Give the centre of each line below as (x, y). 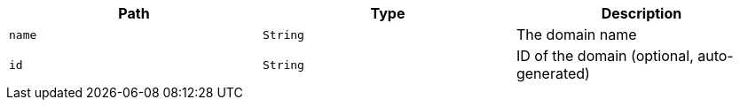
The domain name (576, 34)
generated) (553, 73)
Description (642, 13)
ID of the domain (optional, (605, 56)
